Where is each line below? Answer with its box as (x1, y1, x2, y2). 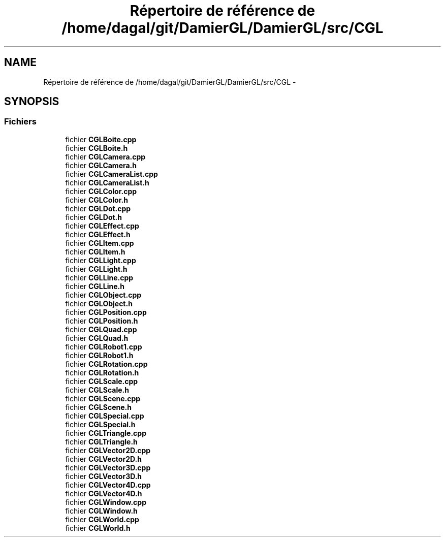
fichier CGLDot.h (65, 212, 122, 221)
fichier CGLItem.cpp (65, 238, 134, 247)
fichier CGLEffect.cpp (65, 221, 139, 230)
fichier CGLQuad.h (65, 333, 129, 342)
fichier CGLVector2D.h (65, 454, 142, 463)
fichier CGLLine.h (65, 281, 124, 291)
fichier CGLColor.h (65, 195, 128, 204)
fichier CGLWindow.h (65, 506, 138, 515)
